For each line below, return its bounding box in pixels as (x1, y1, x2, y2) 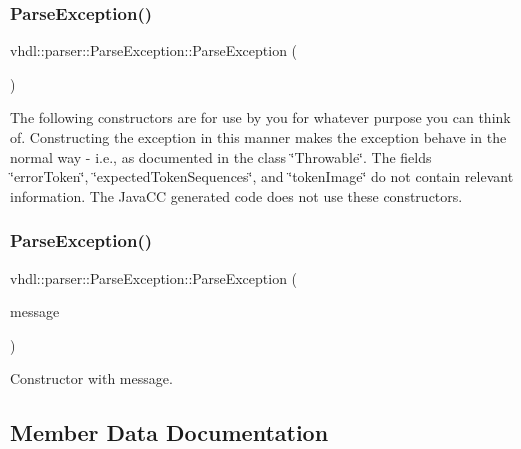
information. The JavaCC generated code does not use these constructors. (10, 185, 463, 206)
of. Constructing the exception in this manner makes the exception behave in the (10, 127, 507, 147)
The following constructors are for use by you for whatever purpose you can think (10, 107, 511, 128)
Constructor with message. (10, 368, 173, 389)
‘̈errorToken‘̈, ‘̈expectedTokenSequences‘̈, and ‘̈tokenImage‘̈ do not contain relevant (10, 166, 514, 187)
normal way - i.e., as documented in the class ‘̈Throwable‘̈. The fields (10, 146, 432, 167)
